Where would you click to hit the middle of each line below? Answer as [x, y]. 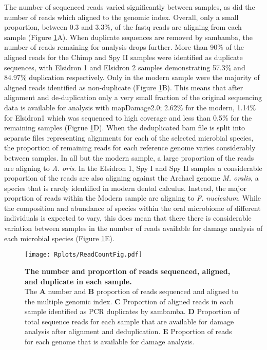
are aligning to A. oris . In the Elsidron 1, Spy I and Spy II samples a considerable [133, 168]
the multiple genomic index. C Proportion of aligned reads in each [129, 301]
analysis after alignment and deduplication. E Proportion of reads [128, 331]
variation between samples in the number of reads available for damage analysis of [133, 228]
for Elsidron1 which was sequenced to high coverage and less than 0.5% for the [128, 117]
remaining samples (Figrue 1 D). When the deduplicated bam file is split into [125, 128]
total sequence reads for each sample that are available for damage [129, 321]
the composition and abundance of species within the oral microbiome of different [132, 208]
